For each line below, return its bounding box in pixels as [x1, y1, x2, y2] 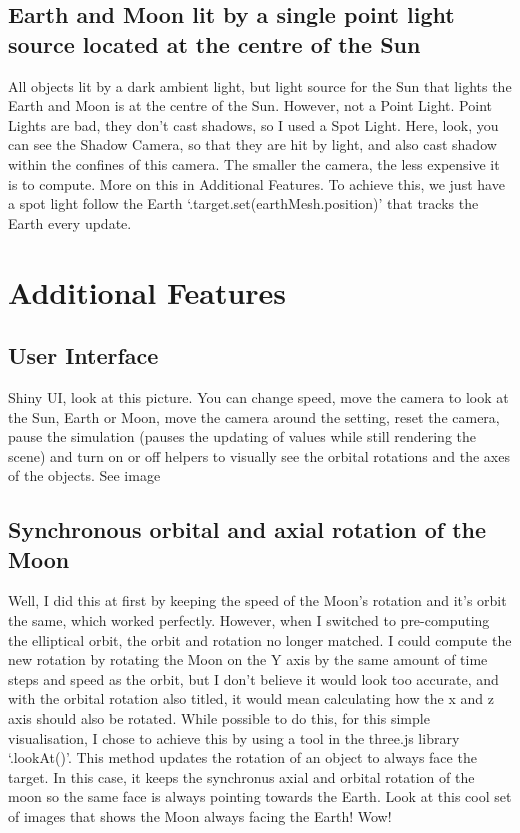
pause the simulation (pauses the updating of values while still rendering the [8, 426, 477, 447]
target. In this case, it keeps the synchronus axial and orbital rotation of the [8, 766, 475, 787]
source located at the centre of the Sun [8, 28, 421, 59]
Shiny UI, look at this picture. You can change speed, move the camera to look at [8, 386, 509, 407]
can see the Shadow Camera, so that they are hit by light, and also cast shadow [8, 134, 497, 155]
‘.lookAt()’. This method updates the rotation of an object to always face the [8, 747, 477, 768]
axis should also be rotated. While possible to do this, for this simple [8, 708, 430, 729]
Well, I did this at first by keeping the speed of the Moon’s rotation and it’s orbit [8, 590, 507, 611]
